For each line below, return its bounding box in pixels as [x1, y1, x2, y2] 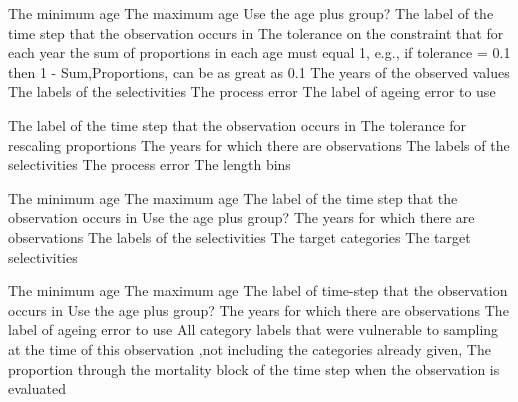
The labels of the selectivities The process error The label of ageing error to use [8, 81, 496, 102]
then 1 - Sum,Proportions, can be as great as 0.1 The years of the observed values [8, 61, 510, 82]
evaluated [8, 378, 66, 399]
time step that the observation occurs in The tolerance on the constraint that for [8, 22, 504, 43]
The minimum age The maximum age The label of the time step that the [8, 187, 458, 208]
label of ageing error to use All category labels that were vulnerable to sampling [8, 319, 499, 340]
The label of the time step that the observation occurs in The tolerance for [8, 114, 467, 135]
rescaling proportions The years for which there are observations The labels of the [8, 134, 510, 155]
